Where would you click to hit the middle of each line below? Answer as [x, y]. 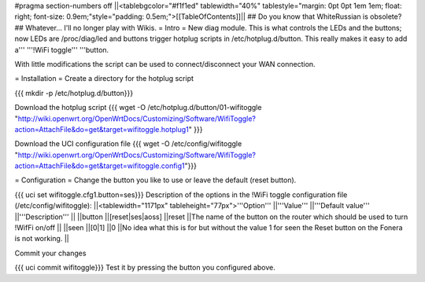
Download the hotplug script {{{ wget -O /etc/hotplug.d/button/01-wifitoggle [138, 108]
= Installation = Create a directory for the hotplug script [104, 79]
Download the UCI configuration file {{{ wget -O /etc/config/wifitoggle [128, 144]
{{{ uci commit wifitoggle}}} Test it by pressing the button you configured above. [145, 268]
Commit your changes [50, 253]
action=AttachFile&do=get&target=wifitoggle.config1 [100, 166]
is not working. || [42, 239]
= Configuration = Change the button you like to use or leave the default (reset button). [155, 180]
